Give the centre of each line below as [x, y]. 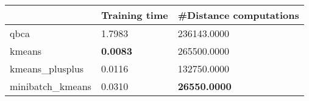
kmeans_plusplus [47, 68]
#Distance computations [238, 15]
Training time [134, 15]
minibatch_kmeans [51, 86]
